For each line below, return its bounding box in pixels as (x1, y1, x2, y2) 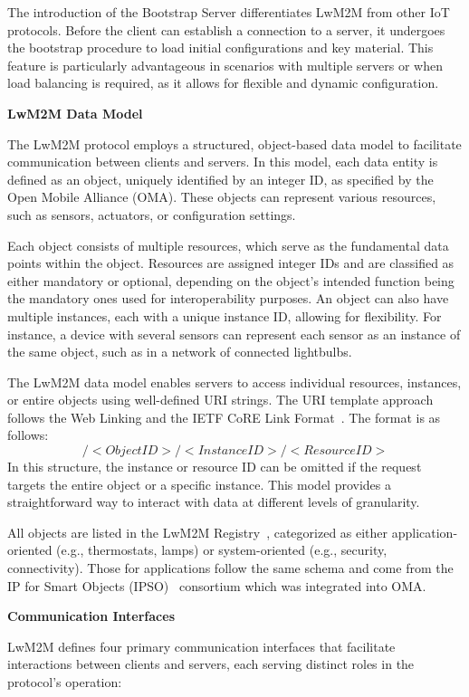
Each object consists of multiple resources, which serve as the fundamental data (7, 235, 449, 254)
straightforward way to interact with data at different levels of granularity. (7, 492, 420, 511)
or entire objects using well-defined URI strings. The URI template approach (7, 390, 434, 409)
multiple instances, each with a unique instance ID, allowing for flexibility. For (7, 306, 442, 325)
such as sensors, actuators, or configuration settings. (7, 205, 296, 224)
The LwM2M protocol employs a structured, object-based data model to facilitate (7, 134, 462, 153)
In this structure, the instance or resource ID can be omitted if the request (7, 457, 422, 476)
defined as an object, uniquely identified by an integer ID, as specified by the (7, 169, 434, 188)
